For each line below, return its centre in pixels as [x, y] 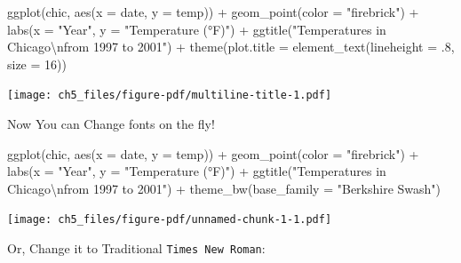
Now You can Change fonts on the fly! [111, 124]
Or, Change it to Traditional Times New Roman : [136, 248]
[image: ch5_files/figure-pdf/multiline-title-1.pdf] [170, 96]
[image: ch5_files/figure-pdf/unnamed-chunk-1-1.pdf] [170, 220]
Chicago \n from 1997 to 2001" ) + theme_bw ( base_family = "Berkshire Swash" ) [224, 188]
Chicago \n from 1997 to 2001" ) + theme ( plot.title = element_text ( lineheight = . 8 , [231, 47]
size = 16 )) [37, 64]
